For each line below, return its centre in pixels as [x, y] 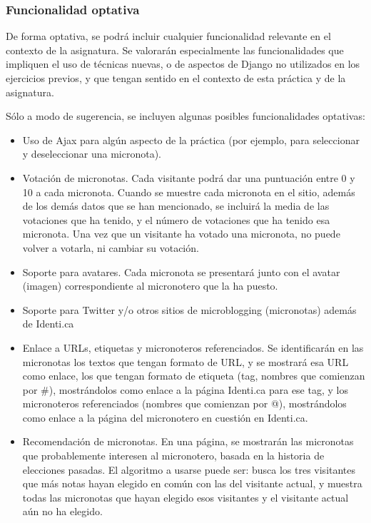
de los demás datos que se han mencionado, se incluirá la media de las [176, 206]
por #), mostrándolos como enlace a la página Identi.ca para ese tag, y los [185, 389]
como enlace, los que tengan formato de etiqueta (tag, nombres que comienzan [194, 376]
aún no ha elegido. [62, 511]
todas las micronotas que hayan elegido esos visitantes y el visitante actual [185, 497]
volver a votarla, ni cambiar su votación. [111, 247]
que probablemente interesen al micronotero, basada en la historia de [173, 456]
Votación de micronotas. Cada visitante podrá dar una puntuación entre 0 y [189, 177]
